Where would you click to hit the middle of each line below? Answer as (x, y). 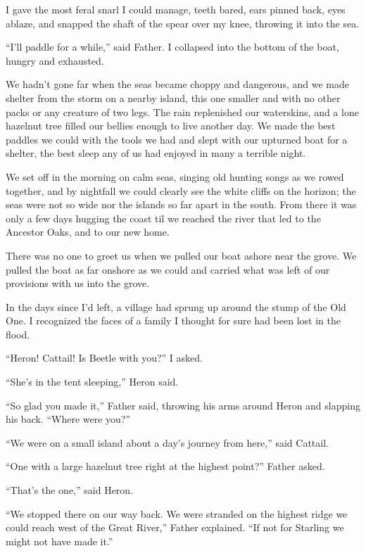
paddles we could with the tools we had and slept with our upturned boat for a (177, 139)
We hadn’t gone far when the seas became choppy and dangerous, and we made (177, 84)
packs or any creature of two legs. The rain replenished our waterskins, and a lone (182, 112)
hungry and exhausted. (55, 60)
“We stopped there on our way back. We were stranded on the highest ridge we (177, 513)
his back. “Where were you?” (68, 419)
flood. (18, 334)
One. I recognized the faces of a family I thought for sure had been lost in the (173, 320)
